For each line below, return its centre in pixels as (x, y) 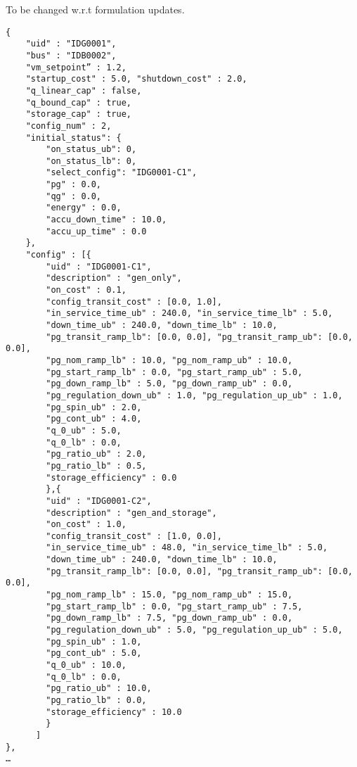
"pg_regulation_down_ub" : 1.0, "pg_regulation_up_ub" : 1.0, (194, 395)
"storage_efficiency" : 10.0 (114, 712)
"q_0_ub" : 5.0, (84, 430)
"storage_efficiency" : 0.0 (111, 477)
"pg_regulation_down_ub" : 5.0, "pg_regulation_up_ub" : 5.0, (194, 630)
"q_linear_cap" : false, (84, 90)
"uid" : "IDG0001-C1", (99, 266)
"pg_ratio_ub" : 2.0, (96, 454)
